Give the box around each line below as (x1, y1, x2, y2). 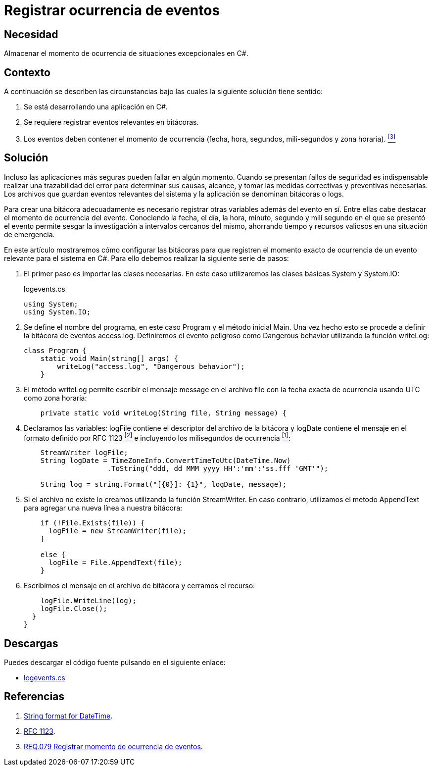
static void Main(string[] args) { (40, 354, 178, 362)
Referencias (4, 690, 65, 703)
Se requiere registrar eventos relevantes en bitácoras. (24, 118, 199, 127)
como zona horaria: (24, 393, 87, 402)
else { (40, 551, 66, 559)
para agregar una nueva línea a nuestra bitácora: (24, 504, 183, 513)
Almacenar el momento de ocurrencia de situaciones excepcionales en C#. (4, 49, 248, 58)
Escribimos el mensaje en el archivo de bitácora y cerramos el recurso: (24, 581, 255, 590)
